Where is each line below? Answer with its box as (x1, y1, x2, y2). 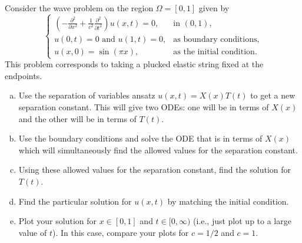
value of (18, 226, 47, 238)
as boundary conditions (173, 35, 257, 44)
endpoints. (5, 69, 42, 81)
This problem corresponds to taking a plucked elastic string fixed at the (5, 58, 264, 70)
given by (198, 2, 230, 14)
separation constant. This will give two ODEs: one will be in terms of (18, 100, 269, 113)
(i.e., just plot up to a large (193, 215, 291, 227)
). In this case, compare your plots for (52, 226, 189, 238)
